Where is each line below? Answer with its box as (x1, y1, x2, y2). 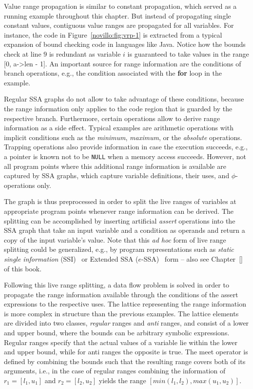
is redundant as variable (49, 48, 121, 59)
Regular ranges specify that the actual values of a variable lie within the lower (4, 337, 237, 347)
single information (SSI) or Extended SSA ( (4, 253, 138, 264)
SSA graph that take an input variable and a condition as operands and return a (4, 225, 245, 235)
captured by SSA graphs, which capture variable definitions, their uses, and (4, 170, 230, 181)
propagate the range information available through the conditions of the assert (4, 289, 238, 299)
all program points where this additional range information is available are (4, 161, 226, 171)
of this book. (4, 263, 42, 273)
